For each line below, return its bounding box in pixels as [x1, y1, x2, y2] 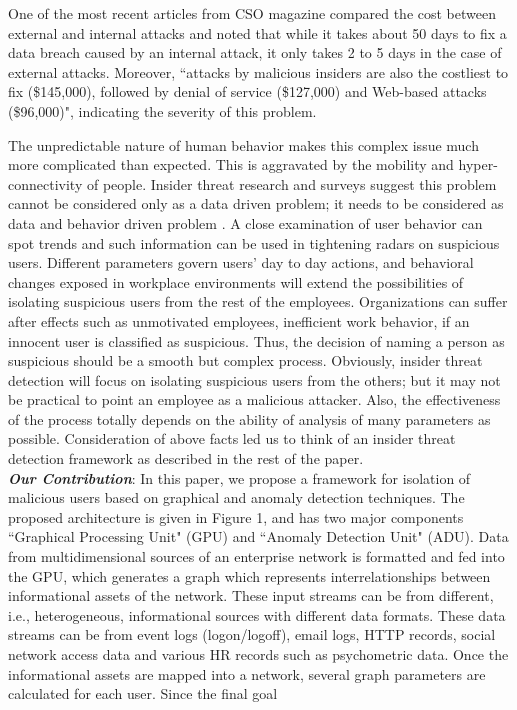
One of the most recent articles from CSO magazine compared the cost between [8, 3, 496, 23]
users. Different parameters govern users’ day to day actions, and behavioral [8, 252, 474, 273]
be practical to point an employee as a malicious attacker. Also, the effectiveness [8, 389, 501, 410]
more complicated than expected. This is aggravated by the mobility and [8, 154, 454, 175]
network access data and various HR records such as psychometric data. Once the [8, 644, 509, 664]
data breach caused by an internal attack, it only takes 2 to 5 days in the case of [8, 42, 502, 63]
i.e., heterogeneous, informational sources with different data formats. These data [8, 604, 506, 625]
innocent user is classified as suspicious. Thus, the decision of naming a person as [8, 330, 505, 351]
